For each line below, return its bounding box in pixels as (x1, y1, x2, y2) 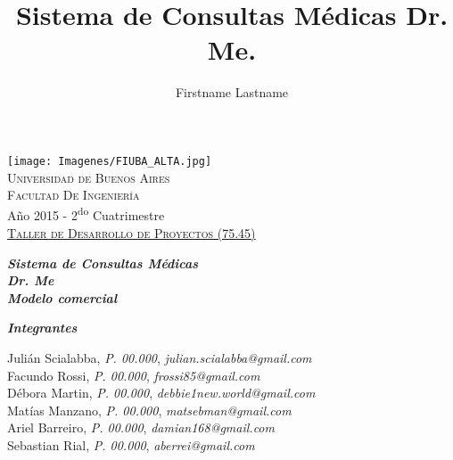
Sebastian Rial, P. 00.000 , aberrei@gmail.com (7, 435, 255, 454)
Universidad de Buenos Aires (7, 168, 170, 186)
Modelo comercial (7, 288, 118, 307)
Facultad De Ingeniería (7, 185, 140, 204)
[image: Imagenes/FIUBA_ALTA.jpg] (7, 154, 212, 168)
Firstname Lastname (175, 83, 289, 102)
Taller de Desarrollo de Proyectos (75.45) (7, 224, 256, 242)
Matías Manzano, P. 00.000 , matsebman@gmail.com (7, 400, 292, 419)
